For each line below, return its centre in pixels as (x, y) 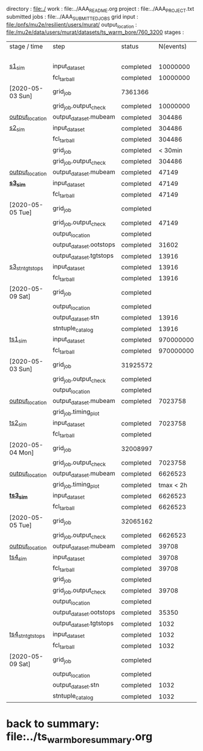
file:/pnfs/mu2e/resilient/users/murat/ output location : (72, 25)
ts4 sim (18, 557)
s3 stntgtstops (26, 267)
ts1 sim (18, 340)
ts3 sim (19, 496)
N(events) (173, 47)
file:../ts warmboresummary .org (79, 738)
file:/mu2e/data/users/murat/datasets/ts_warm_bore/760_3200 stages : (95, 32)
